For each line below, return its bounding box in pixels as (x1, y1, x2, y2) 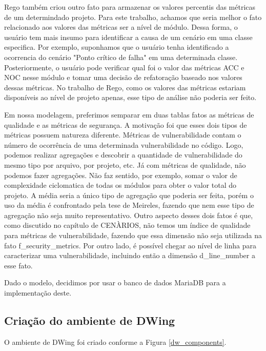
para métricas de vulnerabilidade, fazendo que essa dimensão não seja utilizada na (4, 230, 262, 241)
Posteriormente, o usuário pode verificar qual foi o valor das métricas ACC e (4, 62, 244, 72)
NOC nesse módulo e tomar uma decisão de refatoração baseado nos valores (4, 72, 242, 83)
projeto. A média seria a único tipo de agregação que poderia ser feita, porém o (4, 189, 254, 200)
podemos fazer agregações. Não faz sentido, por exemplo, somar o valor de (4, 169, 237, 180)
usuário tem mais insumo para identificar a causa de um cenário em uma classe (4, 31, 253, 42)
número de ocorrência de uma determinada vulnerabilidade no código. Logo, (4, 139, 243, 150)
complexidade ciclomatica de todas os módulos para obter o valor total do (4, 180, 236, 190)
